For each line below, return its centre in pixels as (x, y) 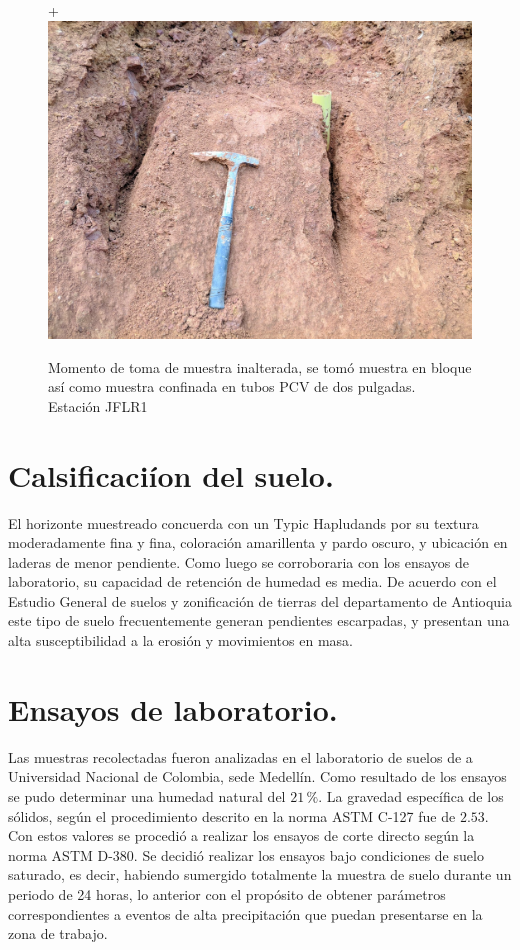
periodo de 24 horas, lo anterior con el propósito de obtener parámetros (227, 893)
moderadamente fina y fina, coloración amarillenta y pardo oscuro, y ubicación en (258, 542)
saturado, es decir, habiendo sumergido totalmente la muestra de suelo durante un (260, 874)
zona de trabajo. (58, 933)
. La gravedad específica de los (411, 795)
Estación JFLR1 (98, 405)
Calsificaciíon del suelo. (171, 474)
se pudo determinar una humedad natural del (147, 795)
